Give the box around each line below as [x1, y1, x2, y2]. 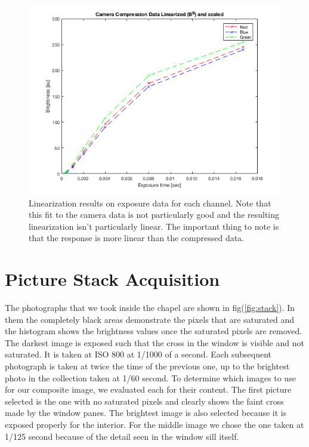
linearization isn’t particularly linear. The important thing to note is [29, 220, 279, 232]
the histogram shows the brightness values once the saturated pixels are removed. [5, 325, 302, 337]
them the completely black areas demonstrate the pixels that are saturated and [5, 313, 294, 325]
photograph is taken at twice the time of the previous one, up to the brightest [5, 360, 290, 372]
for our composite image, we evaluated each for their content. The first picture [5, 383, 292, 396]
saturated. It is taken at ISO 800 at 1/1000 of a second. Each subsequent [5, 348, 272, 360]
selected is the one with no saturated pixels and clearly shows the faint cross [5, 394, 284, 407]
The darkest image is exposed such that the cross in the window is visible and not [5, 336, 304, 349]
